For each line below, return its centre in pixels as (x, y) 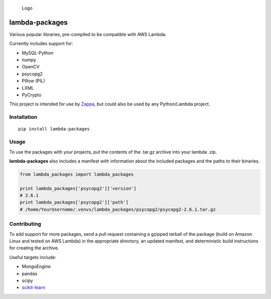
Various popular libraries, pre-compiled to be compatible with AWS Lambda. (88, 34)
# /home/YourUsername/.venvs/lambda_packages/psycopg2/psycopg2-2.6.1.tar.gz (118, 209)
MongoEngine (36, 266)
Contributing (25, 224)
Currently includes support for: (41, 44)
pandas (30, 273)
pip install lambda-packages (54, 129)
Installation (23, 117)
